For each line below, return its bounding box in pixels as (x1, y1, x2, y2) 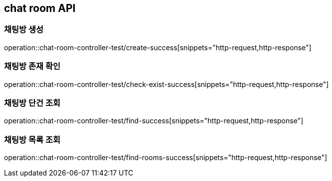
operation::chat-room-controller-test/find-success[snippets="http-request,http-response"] (4, 116, 304, 125)
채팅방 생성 (4, 24, 44, 35)
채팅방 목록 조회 (4, 134, 61, 145)
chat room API (4, 2, 76, 14)
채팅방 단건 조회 (4, 97, 61, 108)
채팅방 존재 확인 (4, 61, 61, 72)
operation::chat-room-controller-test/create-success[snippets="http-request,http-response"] (4, 43, 312, 52)
